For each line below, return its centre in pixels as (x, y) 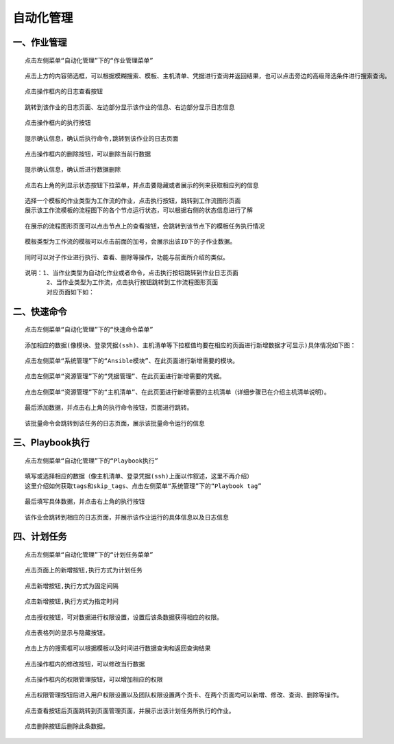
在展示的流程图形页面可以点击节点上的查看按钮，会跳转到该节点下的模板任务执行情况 (145, 226)
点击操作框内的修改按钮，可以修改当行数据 (85, 664)
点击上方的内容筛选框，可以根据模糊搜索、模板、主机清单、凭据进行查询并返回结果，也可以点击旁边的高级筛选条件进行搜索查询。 (208, 76)
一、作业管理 (40, 42)
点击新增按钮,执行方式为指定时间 (72, 602)
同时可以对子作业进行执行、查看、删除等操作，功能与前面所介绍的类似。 (127, 257)
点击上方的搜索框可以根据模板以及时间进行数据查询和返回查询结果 (118, 648)
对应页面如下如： (71, 292)
